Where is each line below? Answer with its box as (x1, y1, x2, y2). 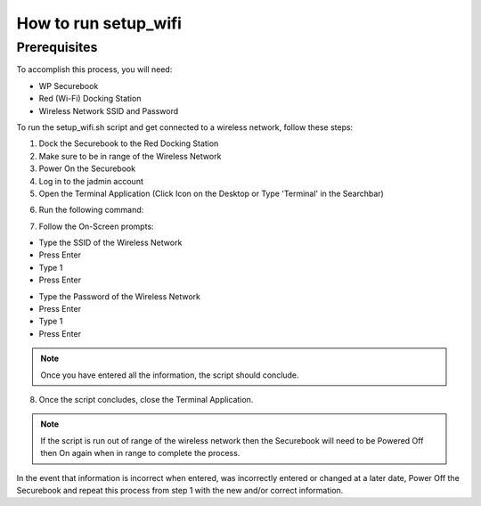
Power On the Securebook (38, 163, 136, 174)
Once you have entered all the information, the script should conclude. (40, 370, 299, 380)
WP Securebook (38, 80, 99, 91)
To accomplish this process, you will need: (16, 64, 173, 75)
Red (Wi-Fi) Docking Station (38, 94, 142, 104)
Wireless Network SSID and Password (38, 105, 179, 116)
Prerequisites (16, 39, 98, 55)
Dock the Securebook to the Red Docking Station (38, 138, 219, 149)
